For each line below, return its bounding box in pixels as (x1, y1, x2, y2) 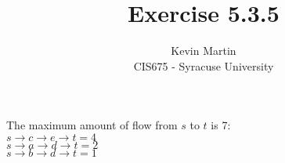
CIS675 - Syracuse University (133, 57, 274, 74)
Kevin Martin (171, 42, 236, 59)
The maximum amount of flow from (6, 117, 178, 133)
